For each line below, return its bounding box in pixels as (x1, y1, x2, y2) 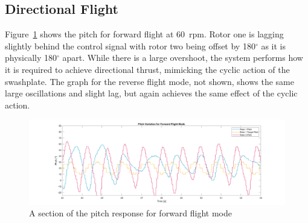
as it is (261, 39, 286, 52)
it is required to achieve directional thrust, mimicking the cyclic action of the (5, 63, 290, 75)
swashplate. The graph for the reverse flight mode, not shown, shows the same (5, 75, 294, 87)
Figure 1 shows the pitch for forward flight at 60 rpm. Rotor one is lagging (5, 28, 284, 40)
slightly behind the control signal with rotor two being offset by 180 (5, 39, 255, 52)
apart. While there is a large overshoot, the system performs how (62, 51, 303, 64)
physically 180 (5, 51, 57, 64)
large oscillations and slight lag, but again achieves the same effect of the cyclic (5, 87, 298, 99)
